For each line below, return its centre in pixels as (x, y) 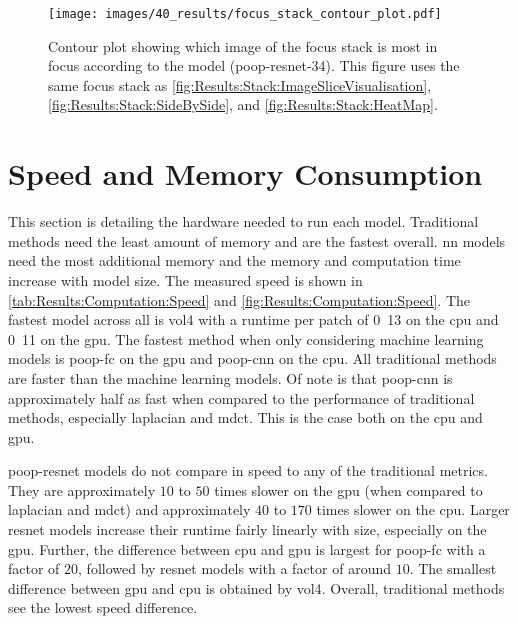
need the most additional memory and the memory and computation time (234, 260)
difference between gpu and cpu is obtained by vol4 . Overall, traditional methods (256, 587)
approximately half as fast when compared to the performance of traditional (241, 397)
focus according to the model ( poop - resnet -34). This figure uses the (254, 65)
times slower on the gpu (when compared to (348, 489)
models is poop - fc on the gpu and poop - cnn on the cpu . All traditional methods (252, 358)
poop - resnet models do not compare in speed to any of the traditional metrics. (248, 470)
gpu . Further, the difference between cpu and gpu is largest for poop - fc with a (247, 548)
